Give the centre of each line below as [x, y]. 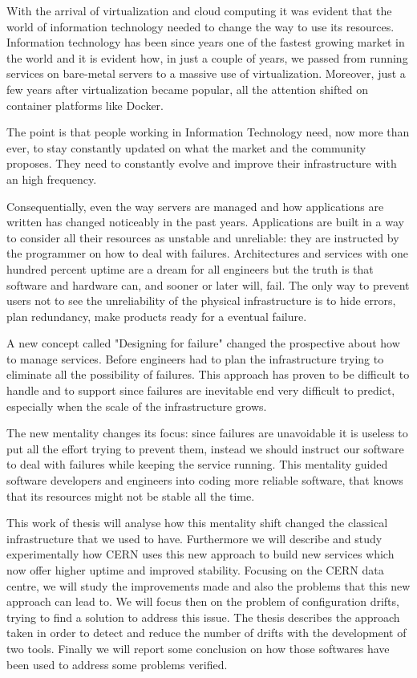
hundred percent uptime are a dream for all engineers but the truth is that [190, 268]
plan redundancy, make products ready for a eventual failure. [157, 316]
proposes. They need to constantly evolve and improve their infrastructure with [202, 163]
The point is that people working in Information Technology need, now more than [208, 132]
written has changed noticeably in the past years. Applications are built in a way [205, 222]
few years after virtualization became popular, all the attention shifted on [188, 89]
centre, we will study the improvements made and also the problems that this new [208, 585]
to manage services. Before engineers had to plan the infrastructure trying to [195, 358]
